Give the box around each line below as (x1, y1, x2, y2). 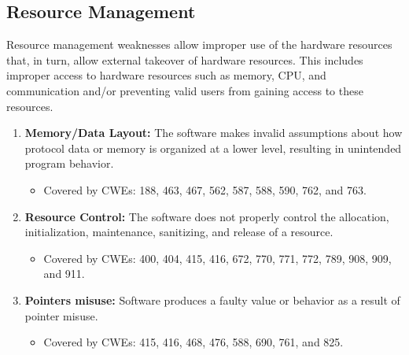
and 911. (43, 265, 85, 282)
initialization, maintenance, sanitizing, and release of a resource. (24, 224, 333, 240)
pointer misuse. (24, 307, 98, 324)
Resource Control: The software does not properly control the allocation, (24, 208, 389, 224)
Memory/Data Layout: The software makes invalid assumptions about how (24, 124, 403, 141)
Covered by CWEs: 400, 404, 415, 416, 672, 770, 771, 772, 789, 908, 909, (43, 250, 392, 266)
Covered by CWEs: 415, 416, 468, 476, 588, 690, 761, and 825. (43, 334, 344, 350)
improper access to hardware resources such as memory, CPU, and (6, 67, 326, 83)
